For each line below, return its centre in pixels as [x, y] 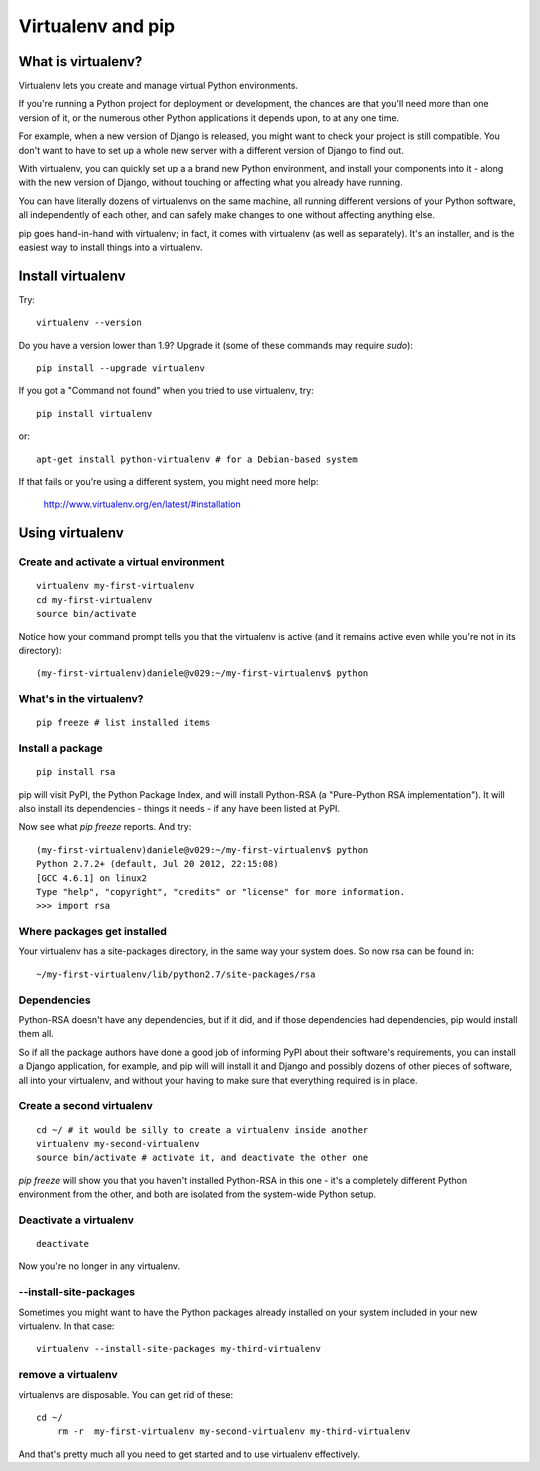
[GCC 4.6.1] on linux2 [92, 878]
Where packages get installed [92, 932]
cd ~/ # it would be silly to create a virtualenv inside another [202, 1129]
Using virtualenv [71, 533]
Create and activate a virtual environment [121, 562]
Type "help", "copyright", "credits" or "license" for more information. [221, 891]
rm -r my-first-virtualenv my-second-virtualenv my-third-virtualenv [233, 1431]
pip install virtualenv [94, 413]
